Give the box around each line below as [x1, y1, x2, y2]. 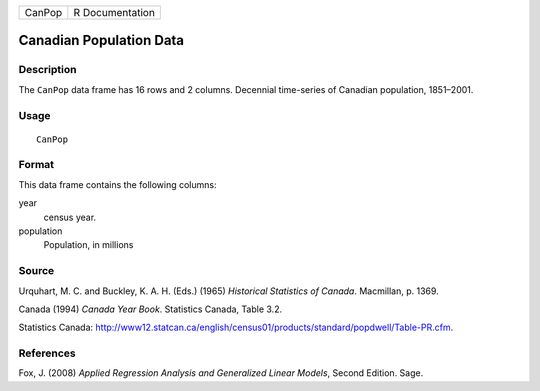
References [18, 346, 76, 360]
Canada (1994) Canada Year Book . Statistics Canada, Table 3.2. [18, 303, 283, 315]
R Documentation [73, 6, 155, 19]
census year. [43, 211, 97, 223]
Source [18, 264, 55, 278]
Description [18, 63, 77, 77]
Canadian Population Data [18, 32, 185, 49]
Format [18, 158, 55, 172]
